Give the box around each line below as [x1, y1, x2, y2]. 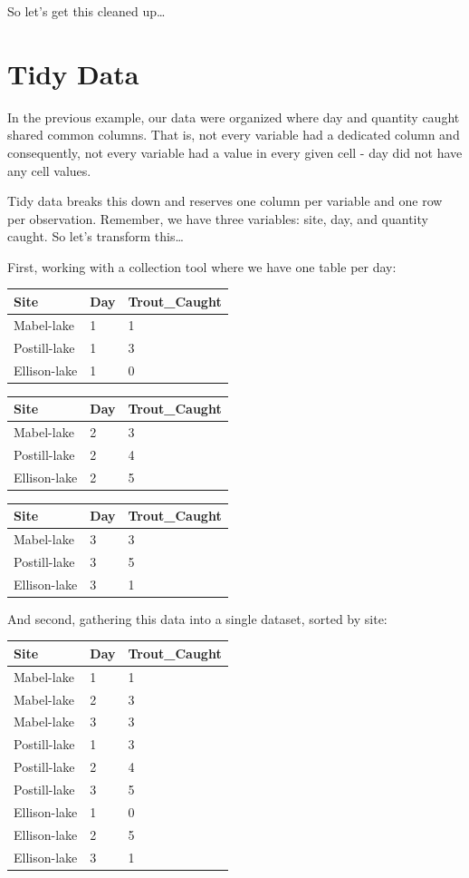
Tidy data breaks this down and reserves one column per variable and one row [7, 191, 443, 210]
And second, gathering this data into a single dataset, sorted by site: [7, 609, 388, 628]
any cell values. [7, 161, 91, 180]
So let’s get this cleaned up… [7, 2, 166, 20]
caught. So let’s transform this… [7, 227, 184, 246]
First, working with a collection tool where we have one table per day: [7, 257, 397, 276]
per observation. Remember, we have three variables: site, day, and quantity [7, 209, 428, 228]
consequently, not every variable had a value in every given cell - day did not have [7, 142, 463, 161]
